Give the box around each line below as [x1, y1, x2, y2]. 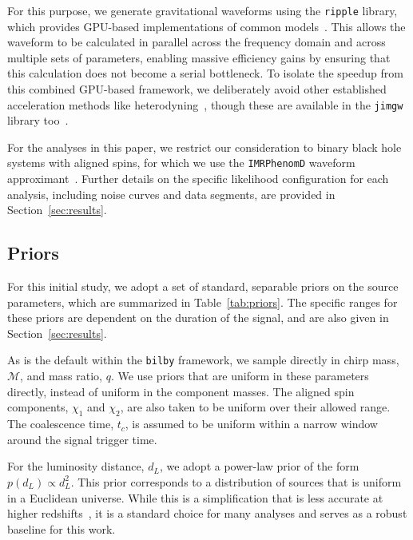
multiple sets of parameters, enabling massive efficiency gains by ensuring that [7, 49, 391, 66]
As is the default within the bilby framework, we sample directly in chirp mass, [7, 351, 399, 368]
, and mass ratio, [20, 367, 102, 384]
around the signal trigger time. [7, 431, 157, 447]
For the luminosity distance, [7, 458, 145, 474]
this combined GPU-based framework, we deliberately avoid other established [7, 81, 387, 97]
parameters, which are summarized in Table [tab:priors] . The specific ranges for [7, 293, 398, 310]
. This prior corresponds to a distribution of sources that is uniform [70, 473, 402, 490]
